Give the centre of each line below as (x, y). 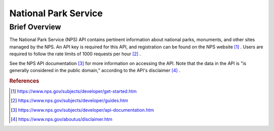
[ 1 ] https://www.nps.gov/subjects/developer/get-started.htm (74, 91)
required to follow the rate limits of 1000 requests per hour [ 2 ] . (75, 54)
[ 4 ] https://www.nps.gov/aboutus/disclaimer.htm (62, 119)
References (24, 81)
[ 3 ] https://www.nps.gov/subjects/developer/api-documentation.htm (82, 110)
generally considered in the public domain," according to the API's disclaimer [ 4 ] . (95, 70)
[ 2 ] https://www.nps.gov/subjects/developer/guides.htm (70, 101)
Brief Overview (35, 27)
